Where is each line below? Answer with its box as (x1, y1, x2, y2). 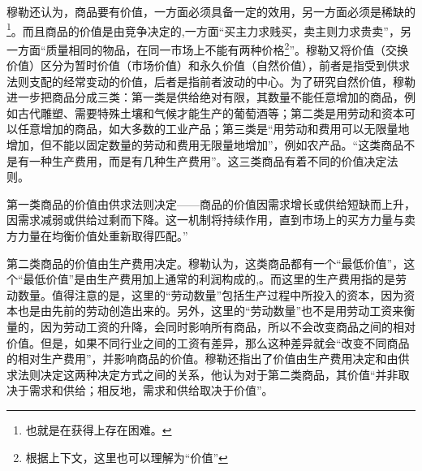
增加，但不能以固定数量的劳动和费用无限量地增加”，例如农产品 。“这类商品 (6, 136, 404, 153)
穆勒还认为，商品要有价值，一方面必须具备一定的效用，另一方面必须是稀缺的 (6, 3, 416, 19)
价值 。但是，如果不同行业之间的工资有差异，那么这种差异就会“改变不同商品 (6, 334, 410, 351)
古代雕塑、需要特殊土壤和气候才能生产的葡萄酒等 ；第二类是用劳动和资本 (17, 104, 404, 121)
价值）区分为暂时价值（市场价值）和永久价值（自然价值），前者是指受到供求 (6, 57, 410, 74)
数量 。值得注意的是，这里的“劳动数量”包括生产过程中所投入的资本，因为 (17, 286, 404, 303)
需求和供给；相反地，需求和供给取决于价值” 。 (28, 382, 273, 399)
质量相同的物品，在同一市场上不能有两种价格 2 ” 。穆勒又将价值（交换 (45, 38, 409, 58)
